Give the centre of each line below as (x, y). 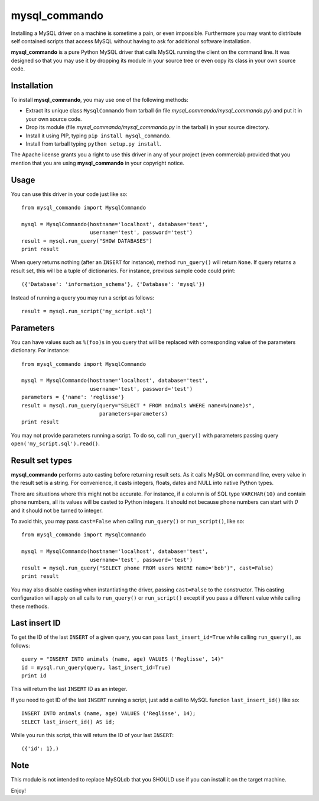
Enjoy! (19, 790)
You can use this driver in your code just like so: (69, 194)
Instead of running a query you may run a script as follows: (83, 297)
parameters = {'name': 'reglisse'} (73, 397)
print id (34, 676)
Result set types (41, 460)
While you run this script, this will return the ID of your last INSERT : (92, 735)
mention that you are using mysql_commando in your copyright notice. (98, 163)
